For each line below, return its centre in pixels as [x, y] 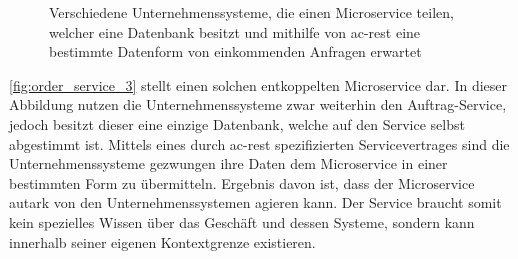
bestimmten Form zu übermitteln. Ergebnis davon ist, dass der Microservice [242, 182]
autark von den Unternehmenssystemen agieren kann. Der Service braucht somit [255, 202]
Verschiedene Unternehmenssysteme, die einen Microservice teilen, [251, 12]
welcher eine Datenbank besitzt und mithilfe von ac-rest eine [235, 31]
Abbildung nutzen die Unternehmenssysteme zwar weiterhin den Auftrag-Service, [258, 104]
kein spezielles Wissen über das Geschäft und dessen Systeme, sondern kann [242, 221]
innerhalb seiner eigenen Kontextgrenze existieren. [162, 241]
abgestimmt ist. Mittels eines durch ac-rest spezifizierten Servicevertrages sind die [259, 143]
